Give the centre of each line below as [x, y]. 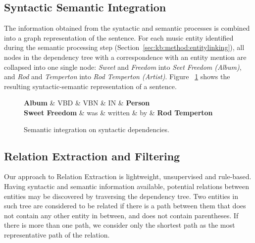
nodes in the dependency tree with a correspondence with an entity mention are [125, 57]
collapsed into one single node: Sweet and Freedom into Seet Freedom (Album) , [123, 67]
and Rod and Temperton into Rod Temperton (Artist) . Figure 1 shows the [117, 76]
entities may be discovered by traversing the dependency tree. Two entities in [121, 196]
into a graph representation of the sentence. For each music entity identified [119, 37]
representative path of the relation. [57, 234]
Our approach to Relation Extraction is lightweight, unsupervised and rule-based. [128, 176]
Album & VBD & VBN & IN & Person [87, 103]
